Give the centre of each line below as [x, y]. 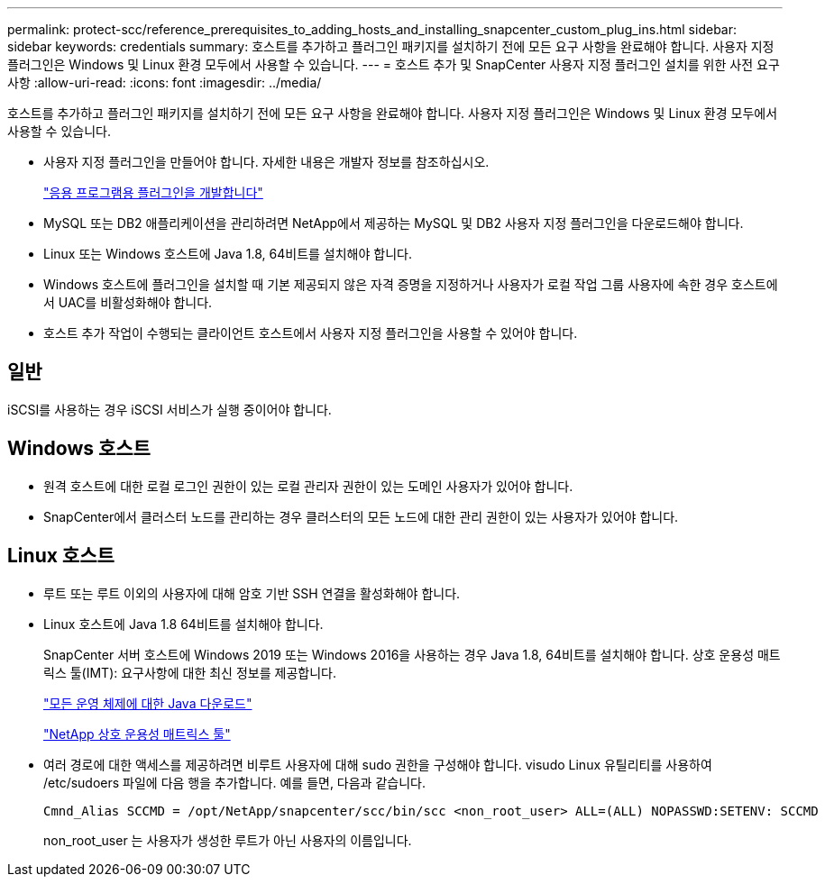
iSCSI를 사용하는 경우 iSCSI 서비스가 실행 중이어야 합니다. [170, 409]
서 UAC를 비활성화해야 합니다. [128, 302]
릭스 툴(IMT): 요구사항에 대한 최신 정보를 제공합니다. [190, 672]
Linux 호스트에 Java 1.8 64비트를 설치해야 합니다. [183, 624]
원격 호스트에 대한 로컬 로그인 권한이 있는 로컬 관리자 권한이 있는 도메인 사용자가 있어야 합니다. [308, 486]
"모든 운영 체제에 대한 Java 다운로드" [148, 703]
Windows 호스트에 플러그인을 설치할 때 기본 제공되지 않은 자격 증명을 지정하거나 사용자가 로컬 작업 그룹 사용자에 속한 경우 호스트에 [411, 284]
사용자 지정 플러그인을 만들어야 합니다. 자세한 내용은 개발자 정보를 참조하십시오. [266, 162]
